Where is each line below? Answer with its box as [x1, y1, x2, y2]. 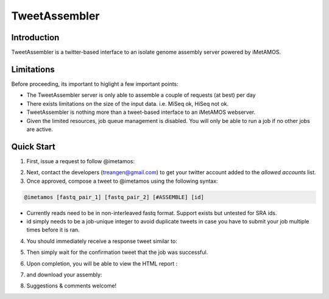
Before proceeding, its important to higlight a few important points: [11, 80, 179, 88]
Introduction [11, 32, 60, 43]
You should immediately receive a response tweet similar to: [26, 237, 178, 245]
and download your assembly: [26, 271, 102, 278]
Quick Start [11, 141, 55, 152]
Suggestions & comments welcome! [26, 282, 117, 289]
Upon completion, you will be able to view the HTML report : [26, 259, 178, 267]
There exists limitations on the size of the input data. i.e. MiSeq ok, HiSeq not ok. [26, 100, 228, 107]
